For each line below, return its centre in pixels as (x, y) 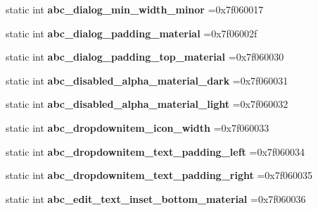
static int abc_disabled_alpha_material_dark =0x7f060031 (147, 80)
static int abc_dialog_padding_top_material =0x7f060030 (145, 57)
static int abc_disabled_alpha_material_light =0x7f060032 (147, 104)
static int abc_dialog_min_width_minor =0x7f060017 (135, 9)
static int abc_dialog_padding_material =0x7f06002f (132, 33)
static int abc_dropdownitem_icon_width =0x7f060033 (138, 127)
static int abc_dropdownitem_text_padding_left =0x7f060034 (155, 151)
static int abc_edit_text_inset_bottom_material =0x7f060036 (156, 198)
